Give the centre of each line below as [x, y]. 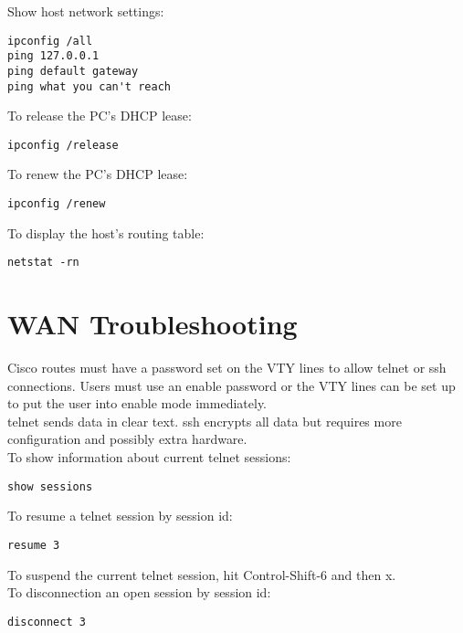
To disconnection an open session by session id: [139, 592]
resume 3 [34, 545]
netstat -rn [43, 263]
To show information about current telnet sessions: [149, 457]
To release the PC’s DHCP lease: [100, 116]
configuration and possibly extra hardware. [127, 439]
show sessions [50, 486]
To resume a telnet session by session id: [120, 516]
